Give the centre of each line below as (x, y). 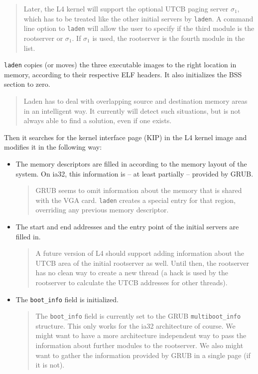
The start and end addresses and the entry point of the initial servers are (127, 226)
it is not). (50, 365)
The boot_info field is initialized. (67, 299)
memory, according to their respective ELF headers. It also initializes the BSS (123, 74)
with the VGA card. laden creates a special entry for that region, (135, 200)
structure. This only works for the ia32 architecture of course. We (135, 325)
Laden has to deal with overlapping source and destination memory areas (135, 100)
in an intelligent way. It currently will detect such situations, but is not (132, 110)
